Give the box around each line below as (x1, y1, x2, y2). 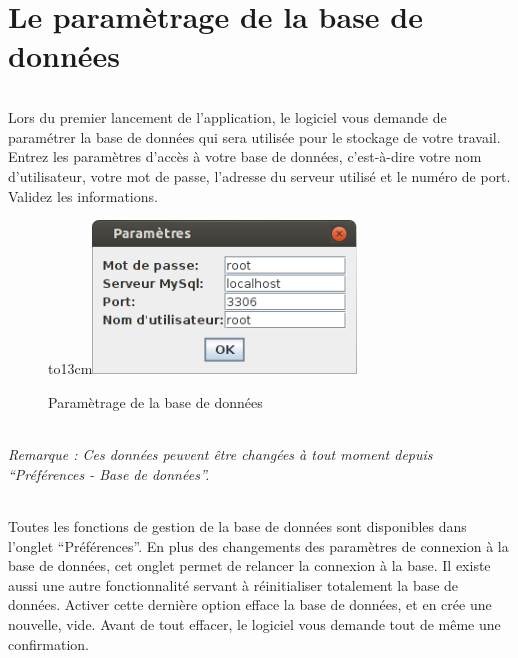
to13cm (48, 358, 93, 379)
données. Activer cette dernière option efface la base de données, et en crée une (8, 594, 492, 615)
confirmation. (8, 633, 89, 654)
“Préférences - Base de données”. (8, 463, 210, 484)
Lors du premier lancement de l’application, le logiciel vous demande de (8, 107, 447, 128)
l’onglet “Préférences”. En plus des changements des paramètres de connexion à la (8, 535, 509, 556)
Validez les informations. (8, 185, 158, 206)
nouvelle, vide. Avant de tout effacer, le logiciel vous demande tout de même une (8, 614, 501, 635)
